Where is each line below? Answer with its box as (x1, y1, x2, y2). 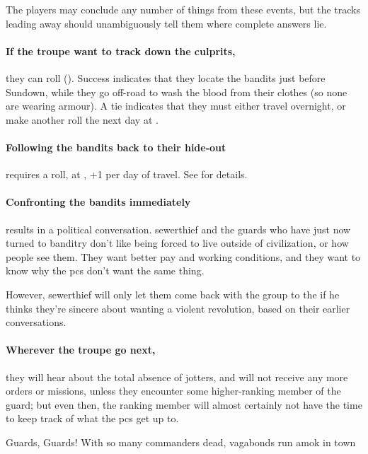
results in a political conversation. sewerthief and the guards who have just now (6, 221, 351, 236)
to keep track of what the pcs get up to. (6, 411, 179, 426)
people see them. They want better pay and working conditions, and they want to (6, 249, 361, 264)
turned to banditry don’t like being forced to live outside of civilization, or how (6, 235, 349, 250)
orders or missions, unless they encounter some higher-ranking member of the (6, 383, 341, 398)
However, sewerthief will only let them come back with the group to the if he (6, 286, 340, 301)
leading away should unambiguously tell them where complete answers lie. (6, 16, 327, 30)
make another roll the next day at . (6, 112, 159, 127)
